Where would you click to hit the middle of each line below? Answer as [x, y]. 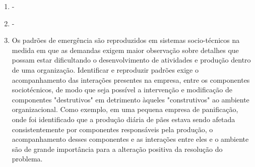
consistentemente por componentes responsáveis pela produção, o [112, 129]
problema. [27, 159]
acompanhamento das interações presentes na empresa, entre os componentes [131, 79]
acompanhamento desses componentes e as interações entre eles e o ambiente [130, 139]
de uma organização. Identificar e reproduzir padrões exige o [105, 69]
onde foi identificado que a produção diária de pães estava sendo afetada [123, 119]
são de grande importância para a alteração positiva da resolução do [117, 149]
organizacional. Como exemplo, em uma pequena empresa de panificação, [125, 109]
